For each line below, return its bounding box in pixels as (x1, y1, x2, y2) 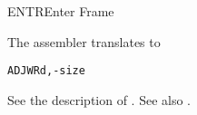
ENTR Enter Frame (7, 2, 114, 20)
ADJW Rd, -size (7, 64, 85, 78)
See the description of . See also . (7, 90, 192, 109)
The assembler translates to (7, 32, 161, 51)
